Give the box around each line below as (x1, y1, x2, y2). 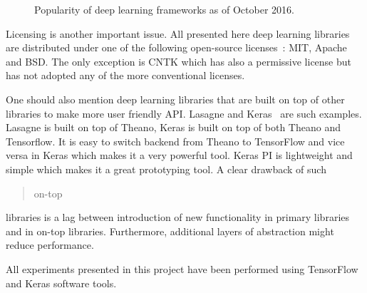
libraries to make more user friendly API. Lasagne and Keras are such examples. (6, 106, 362, 120)
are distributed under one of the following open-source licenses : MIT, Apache (6, 40, 347, 55)
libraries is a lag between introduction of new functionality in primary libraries (6, 210, 350, 225)
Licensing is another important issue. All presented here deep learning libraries (6, 26, 350, 41)
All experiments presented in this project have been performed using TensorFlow (6, 261, 358, 276)
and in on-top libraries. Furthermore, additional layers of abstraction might (6, 223, 334, 238)
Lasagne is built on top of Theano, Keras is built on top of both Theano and (6, 120, 341, 135)
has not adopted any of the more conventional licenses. (6, 68, 245, 83)
